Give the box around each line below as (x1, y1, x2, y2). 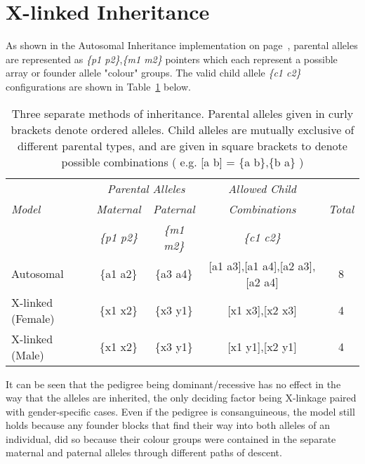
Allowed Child (228, 180, 296, 197)
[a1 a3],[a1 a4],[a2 (208, 257, 295, 274)
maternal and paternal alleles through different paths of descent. (6, 445, 282, 460)
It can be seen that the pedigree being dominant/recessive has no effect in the (6, 376, 341, 391)
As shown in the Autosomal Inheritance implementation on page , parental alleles (6, 38, 358, 53)
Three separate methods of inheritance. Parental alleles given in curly (11, 105, 354, 121)
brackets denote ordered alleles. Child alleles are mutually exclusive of (11, 121, 354, 138)
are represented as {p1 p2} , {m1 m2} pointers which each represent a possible (6, 51, 338, 66)
